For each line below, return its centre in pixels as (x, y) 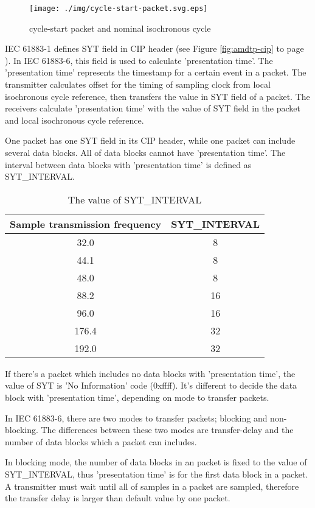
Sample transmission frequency (86, 224)
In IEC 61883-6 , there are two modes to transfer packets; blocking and (136, 418)
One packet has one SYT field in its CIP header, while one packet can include (150, 140)
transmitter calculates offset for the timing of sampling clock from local (138, 84)
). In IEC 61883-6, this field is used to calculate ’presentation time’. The (139, 60)
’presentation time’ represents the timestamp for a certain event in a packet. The (156, 72)
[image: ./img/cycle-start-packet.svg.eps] (119, 9)
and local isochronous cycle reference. (74, 120)
